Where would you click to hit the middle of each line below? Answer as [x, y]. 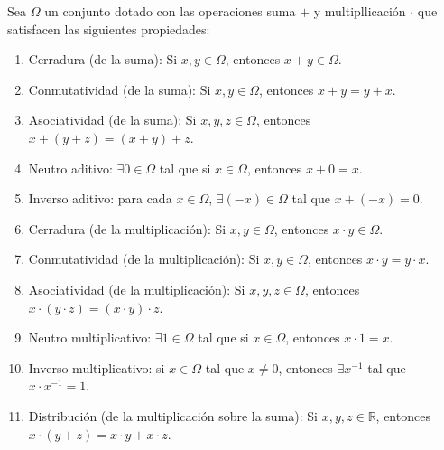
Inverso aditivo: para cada [100, 198]
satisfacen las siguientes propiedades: [109, 28]
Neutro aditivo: [70, 168]
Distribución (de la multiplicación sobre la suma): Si [173, 415]
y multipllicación [360, 11]
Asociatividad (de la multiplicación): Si [137, 289]
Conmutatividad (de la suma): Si [120, 89]
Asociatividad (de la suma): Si [112, 120]
